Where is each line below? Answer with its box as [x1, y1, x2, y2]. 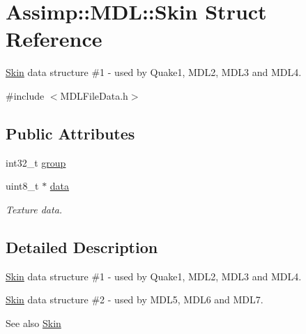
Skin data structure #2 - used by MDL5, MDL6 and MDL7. [6, 292, 263, 307]
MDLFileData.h [60, 88, 128, 103]
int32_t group [6, 155, 66, 169]
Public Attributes [6, 122, 135, 144]
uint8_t [6, 179, 39, 193]
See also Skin [6, 315, 61, 330]
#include [6, 88, 45, 103]
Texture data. [6, 202, 63, 216]
